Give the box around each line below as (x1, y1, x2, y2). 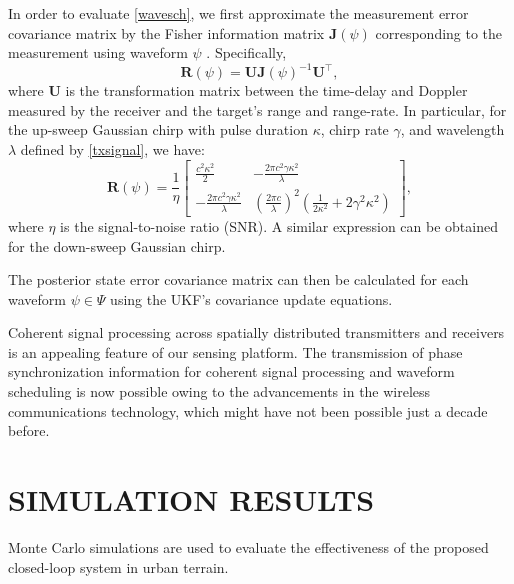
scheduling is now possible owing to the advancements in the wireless (8, 381, 431, 402)
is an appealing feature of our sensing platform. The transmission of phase (8, 341, 463, 362)
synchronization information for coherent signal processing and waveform (8, 361, 455, 382)
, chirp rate (320, 119, 389, 140)
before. (8, 420, 50, 441)
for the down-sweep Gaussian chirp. (8, 235, 226, 256)
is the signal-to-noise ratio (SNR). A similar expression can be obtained (60, 215, 498, 236)
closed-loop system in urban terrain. (8, 556, 229, 577)
